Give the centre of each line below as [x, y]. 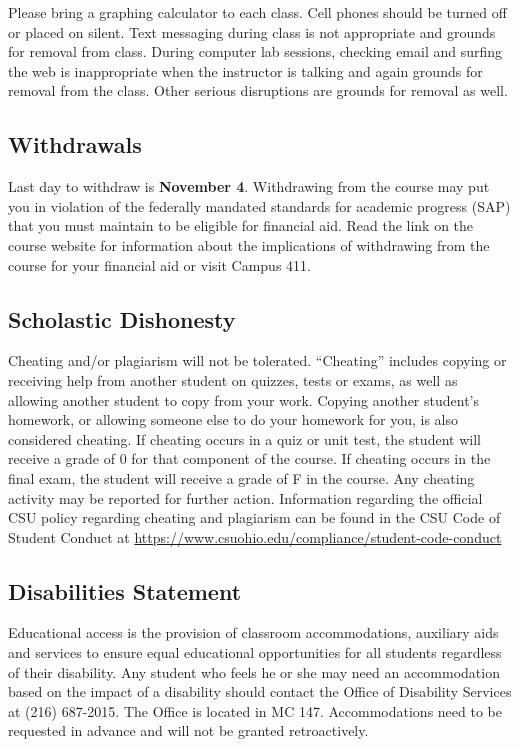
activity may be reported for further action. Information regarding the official [245, 497]
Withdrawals [75, 144]
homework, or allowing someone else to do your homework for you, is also [233, 419]
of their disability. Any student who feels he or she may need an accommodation [254, 671]
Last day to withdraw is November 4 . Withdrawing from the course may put [249, 186]
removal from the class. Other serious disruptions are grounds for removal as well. [258, 90]
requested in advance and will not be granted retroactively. [188, 730]
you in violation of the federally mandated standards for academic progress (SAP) [259, 205]
